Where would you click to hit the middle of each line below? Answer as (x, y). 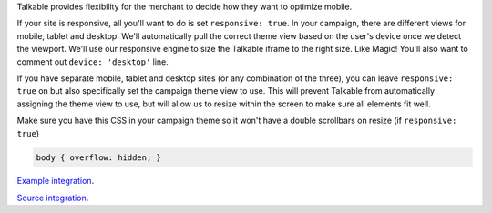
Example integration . (56, 181)
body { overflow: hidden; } (98, 157)
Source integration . (53, 198)
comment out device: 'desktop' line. (92, 61)
